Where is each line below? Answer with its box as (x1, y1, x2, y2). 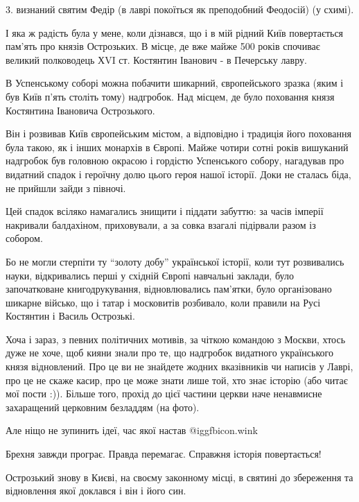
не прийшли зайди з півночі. (6, 180, 126, 195)
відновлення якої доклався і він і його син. (6, 483, 186, 498)
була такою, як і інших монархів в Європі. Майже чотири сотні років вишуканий (6, 139, 349, 154)
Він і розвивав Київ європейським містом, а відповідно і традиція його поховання (6, 126, 351, 141)
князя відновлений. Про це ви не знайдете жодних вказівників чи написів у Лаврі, (6, 359, 353, 374)
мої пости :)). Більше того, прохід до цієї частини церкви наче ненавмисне (6, 386, 322, 401)
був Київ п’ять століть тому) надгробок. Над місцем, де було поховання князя (6, 89, 335, 103)
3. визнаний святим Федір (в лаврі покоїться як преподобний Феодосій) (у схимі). (6, 2, 354, 16)
